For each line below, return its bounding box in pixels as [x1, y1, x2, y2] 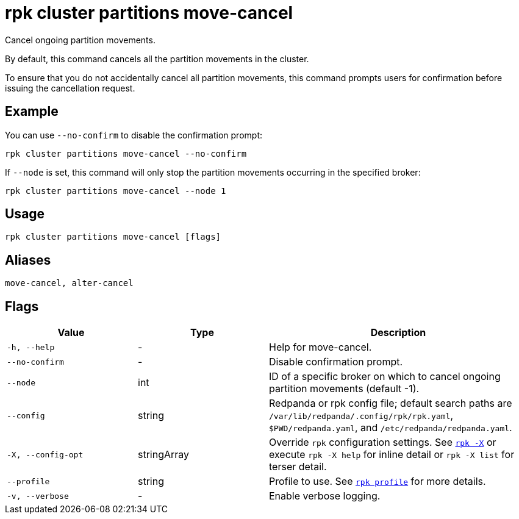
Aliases [5, 252, 51, 268]
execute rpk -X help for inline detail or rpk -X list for [269, 448, 515, 461]
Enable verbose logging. [269, 490, 381, 503]
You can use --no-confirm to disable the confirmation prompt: [5, 129, 262, 140]
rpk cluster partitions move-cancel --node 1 [5, 185, 226, 196]
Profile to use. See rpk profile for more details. [269, 475, 486, 488]
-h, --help [7, 342, 55, 352]
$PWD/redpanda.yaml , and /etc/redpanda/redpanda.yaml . [269, 421, 512, 434]
